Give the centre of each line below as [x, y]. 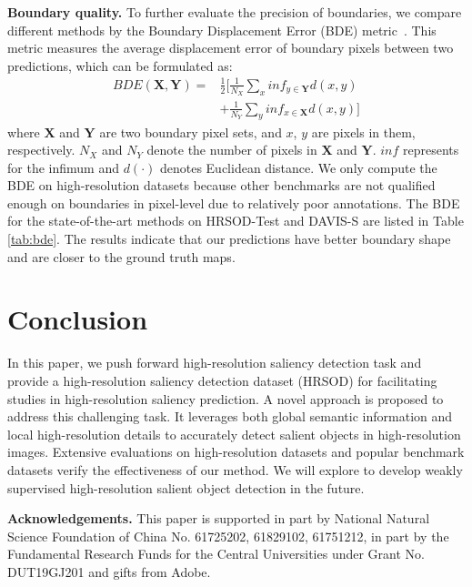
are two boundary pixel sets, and [191, 132]
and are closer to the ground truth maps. [121, 256]
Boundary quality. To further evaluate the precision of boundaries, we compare [235, 12]
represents [431, 150]
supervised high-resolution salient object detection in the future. [186, 487]
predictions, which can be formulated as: [120, 65]
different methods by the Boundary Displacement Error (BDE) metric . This [222, 30]
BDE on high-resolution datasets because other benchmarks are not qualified [221, 185]
